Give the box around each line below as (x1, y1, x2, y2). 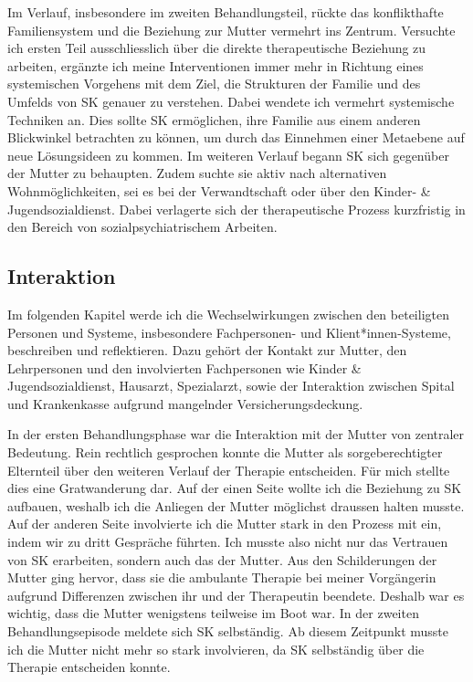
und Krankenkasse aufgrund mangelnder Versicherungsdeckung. (7, 393, 363, 413)
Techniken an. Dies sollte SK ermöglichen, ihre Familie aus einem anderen (7, 110, 421, 129)
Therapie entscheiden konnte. (7, 657, 171, 677)
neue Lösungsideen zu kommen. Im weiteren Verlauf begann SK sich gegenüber (7, 145, 449, 164)
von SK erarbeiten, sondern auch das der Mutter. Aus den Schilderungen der (7, 550, 437, 569)
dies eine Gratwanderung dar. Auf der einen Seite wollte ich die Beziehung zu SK (7, 478, 462, 498)
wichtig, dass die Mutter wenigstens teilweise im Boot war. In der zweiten (7, 603, 419, 623)
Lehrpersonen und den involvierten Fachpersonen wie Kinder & (7, 358, 362, 377)
